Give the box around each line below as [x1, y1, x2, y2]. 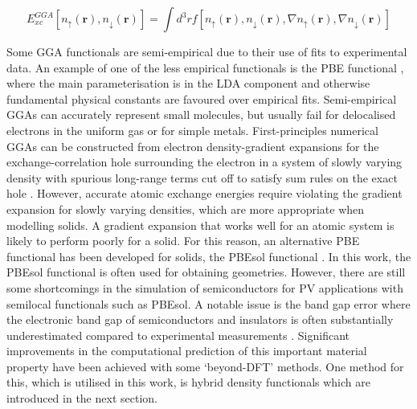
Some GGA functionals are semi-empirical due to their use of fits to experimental [6, 43, 407, 59]
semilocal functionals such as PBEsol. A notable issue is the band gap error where [6, 295, 411, 312]
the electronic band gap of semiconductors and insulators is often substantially [6, 311, 394, 328]
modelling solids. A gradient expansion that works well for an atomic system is [6, 216, 395, 233]
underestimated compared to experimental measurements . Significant [6, 326, 350, 343]
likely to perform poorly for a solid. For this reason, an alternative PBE [6, 232, 360, 249]
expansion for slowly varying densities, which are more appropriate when [6, 200, 365, 217]
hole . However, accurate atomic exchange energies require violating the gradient [6, 185, 403, 202]
